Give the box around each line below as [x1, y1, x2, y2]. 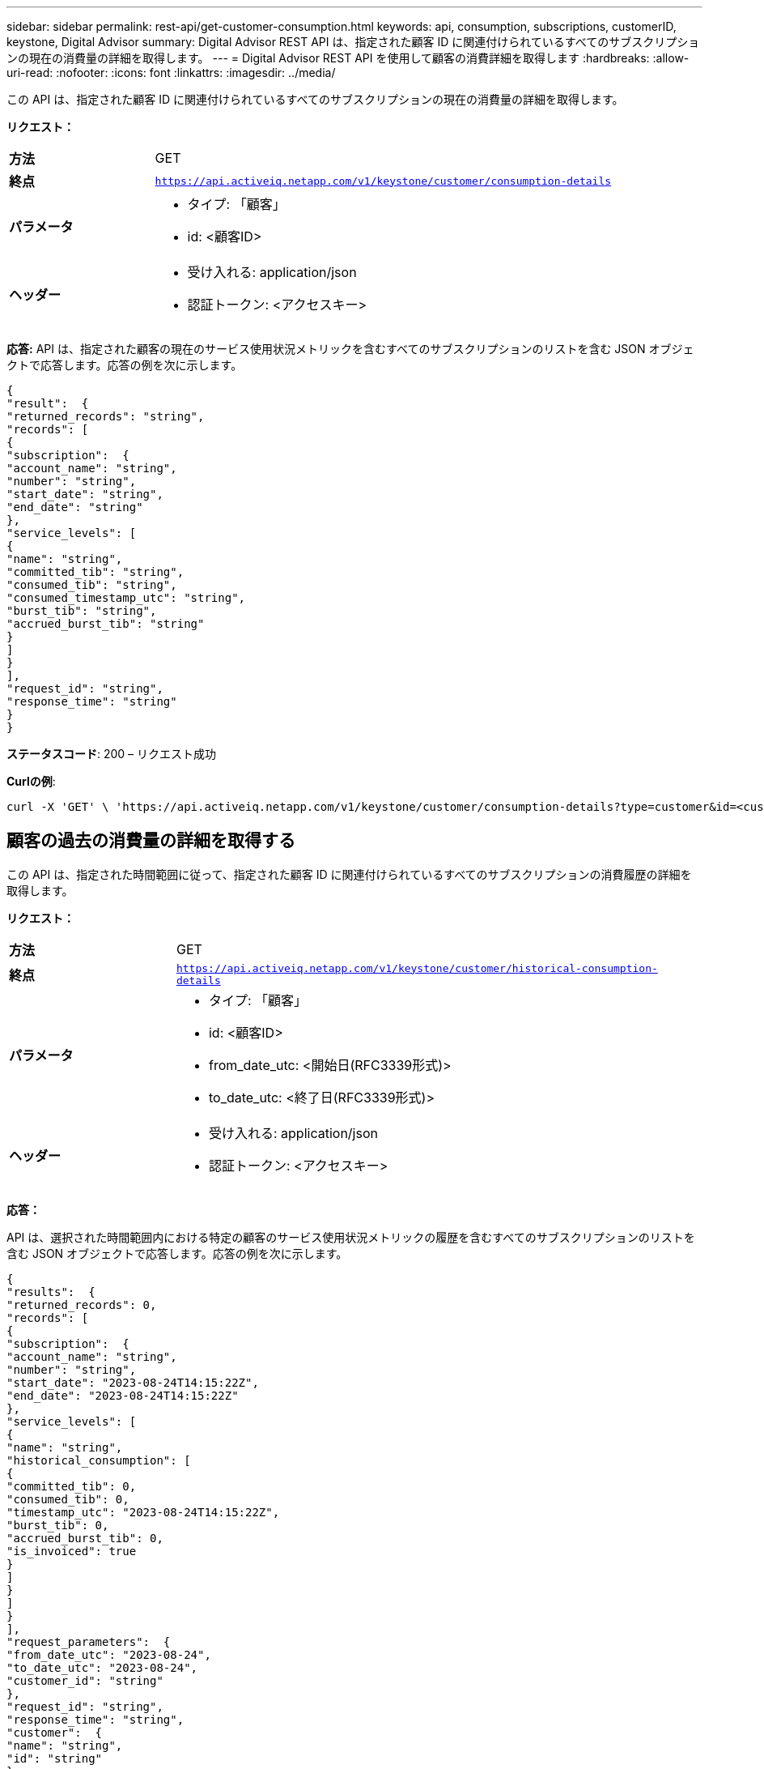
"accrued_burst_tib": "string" [6, 617, 205, 630]
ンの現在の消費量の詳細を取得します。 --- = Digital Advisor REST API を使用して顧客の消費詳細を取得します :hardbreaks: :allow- [6, 51, 690, 65]
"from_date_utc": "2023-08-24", [6, 1648, 211, 1661]
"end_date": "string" [6, 501, 143, 514]
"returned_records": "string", [6, 410, 205, 423]
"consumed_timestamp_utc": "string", [6, 591, 246, 604]
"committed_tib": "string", [6, 565, 185, 578]
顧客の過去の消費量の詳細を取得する [6, 830, 295, 851]
